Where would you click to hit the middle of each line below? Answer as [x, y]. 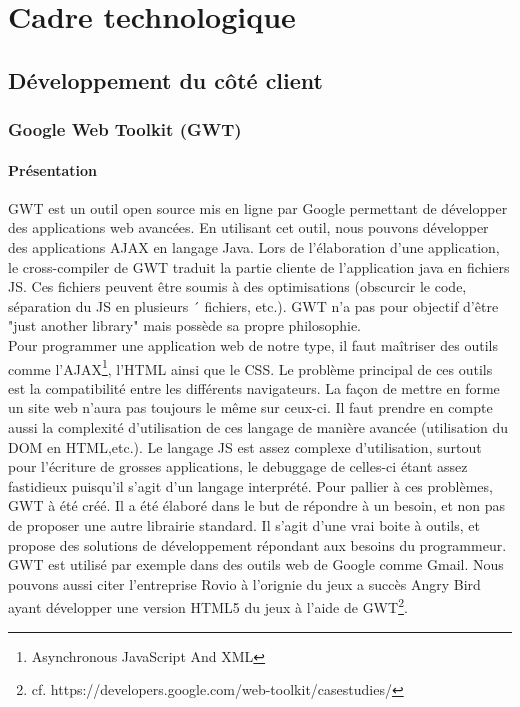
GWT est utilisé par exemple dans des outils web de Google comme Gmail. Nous [256, 564]
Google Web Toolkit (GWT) [125, 129]
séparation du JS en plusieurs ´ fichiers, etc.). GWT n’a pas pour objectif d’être [253, 305]
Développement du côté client [165, 79]
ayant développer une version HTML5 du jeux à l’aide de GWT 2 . [208, 605]
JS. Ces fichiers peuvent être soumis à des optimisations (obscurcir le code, [237, 286]
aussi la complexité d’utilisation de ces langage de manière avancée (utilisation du [258, 426]
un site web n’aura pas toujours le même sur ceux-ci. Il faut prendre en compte [250, 407]
